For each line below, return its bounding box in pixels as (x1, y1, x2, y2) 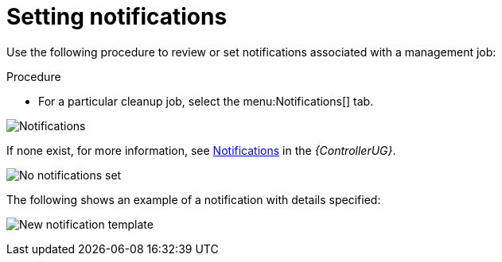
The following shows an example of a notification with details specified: (6, 192, 381, 206)
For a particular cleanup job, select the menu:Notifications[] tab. (38, 94, 374, 108)
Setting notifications (6, 3, 228, 30)
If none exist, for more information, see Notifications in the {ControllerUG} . (6, 143, 396, 157)
